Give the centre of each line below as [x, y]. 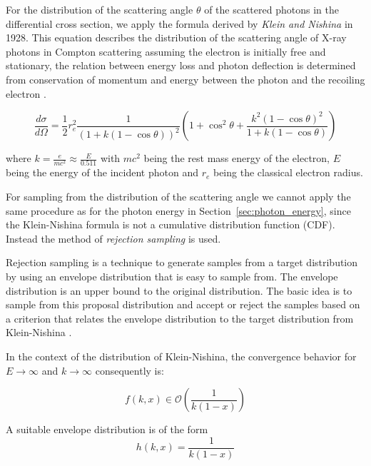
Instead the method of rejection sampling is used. [113, 238]
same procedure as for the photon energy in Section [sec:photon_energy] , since [178, 210]
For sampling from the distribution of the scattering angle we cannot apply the [178, 197]
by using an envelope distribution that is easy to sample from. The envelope [172, 277]
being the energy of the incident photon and [102, 172]
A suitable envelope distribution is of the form [107, 429]
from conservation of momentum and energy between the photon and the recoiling [185, 79]
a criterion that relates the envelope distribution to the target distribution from [180, 318]
